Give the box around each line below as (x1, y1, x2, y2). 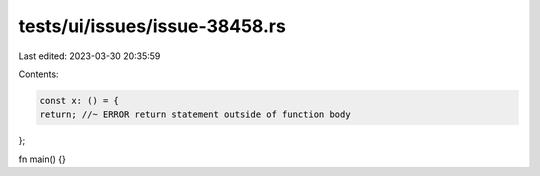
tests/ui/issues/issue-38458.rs (18, 15, 287, 37)
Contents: (18, 68, 59, 80)
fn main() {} (18, 153, 67, 165)
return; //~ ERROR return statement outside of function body (39, 109, 351, 120)
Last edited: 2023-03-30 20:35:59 (18, 50, 161, 62)
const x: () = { (39, 95, 120, 106)
